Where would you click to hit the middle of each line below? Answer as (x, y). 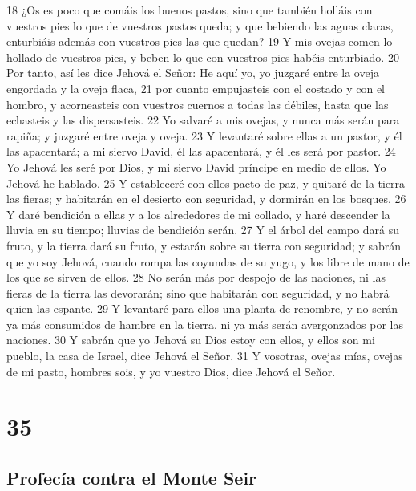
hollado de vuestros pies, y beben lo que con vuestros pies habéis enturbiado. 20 (203, 57)
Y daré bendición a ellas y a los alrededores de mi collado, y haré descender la (198, 214)
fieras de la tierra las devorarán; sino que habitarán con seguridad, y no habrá (198, 292)
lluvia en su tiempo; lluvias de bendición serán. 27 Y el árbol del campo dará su (203, 230)
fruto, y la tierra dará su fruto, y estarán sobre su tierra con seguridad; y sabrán (204, 245)
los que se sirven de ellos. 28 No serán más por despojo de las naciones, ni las (196, 277)
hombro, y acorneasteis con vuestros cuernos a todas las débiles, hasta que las (198, 104)
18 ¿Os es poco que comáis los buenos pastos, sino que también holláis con (190, 10)
